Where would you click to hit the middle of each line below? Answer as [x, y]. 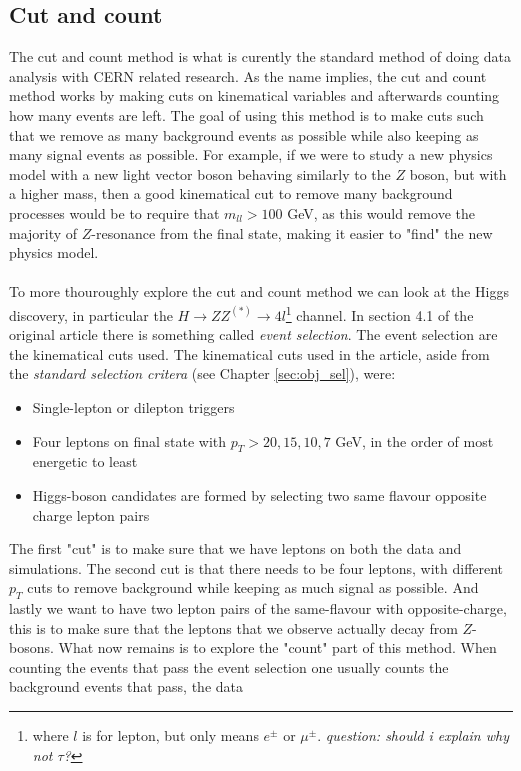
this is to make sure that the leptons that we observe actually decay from [233, 627]
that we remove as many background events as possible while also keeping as [244, 134]
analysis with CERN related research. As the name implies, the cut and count [248, 75]
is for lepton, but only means [170, 735]
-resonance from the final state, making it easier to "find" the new [292, 232]
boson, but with [458, 173]
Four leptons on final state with [129, 440]
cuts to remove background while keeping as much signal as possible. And [253, 587]
